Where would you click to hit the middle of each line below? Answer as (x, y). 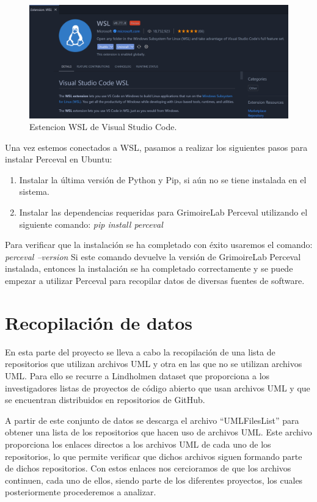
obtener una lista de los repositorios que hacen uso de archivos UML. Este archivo (158, 432)
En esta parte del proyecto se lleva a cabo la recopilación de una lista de (140, 351)
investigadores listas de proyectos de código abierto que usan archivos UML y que (158, 387)
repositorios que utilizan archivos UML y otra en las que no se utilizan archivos (154, 364)
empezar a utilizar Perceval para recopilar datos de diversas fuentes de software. (155, 281)
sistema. (34, 191)
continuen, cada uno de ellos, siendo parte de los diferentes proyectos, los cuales (154, 480)
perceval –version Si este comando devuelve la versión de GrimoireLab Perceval (153, 256)
